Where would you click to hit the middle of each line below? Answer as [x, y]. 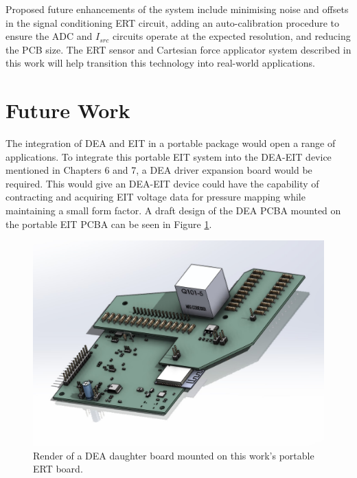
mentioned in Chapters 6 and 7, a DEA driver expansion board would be [159, 170]
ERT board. [58, 469]
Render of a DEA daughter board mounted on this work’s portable [174, 455]
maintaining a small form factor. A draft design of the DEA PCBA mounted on [173, 210]
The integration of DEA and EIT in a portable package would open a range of [171, 143]
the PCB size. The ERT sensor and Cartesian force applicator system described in [178, 49]
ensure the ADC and [49, 36]
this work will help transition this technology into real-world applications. [160, 63]
